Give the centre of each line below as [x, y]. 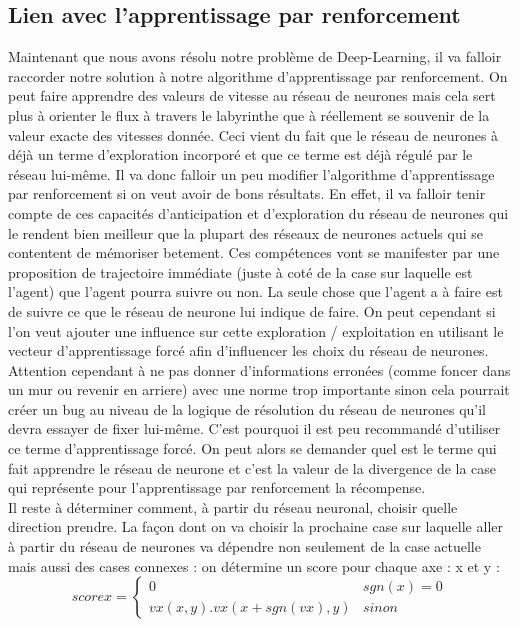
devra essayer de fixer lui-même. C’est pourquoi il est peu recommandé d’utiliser [254, 428]
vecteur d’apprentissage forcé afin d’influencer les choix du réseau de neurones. [248, 350]
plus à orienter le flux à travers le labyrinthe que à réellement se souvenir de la [249, 114]
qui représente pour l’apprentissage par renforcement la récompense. [217, 487]
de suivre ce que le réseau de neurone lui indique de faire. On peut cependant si [252, 310]
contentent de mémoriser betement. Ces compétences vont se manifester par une [254, 252]
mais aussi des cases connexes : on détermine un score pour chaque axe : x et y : [254, 565]
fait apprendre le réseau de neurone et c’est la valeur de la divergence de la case [252, 467]
